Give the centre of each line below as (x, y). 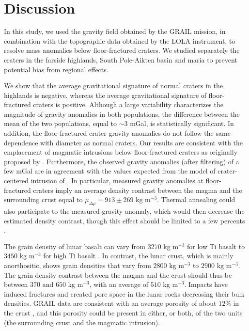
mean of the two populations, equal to (61, 123)
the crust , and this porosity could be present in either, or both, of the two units (123, 312)
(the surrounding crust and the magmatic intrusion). (82, 322)
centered (16, 181)
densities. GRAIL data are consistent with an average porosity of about (110, 303)
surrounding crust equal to (43, 199)
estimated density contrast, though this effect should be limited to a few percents (124, 220)
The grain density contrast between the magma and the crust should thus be (118, 275)
